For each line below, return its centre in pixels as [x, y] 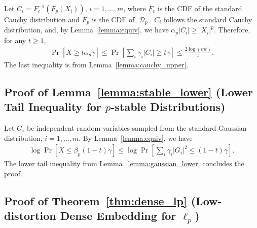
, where [135, 8]
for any [15, 40]
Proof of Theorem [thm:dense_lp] [96, 200]
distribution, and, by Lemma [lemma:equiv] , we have [86, 30]
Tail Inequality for [53, 107]
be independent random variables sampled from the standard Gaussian [137, 128]
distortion [30, 216]
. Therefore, [232, 30]
